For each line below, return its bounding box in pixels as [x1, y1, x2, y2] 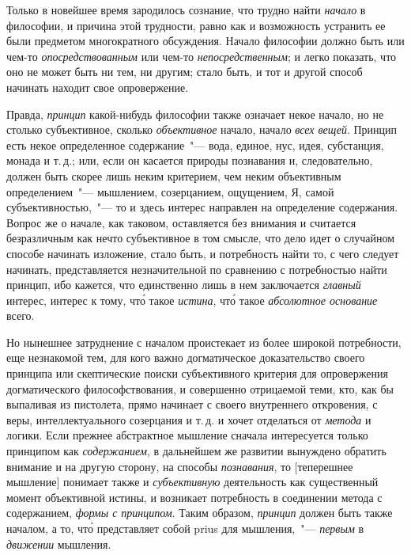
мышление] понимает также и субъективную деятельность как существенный [6, 473, 379, 490]
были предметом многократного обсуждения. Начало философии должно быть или [6, 32, 405, 49]
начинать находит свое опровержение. [6, 78, 189, 95]
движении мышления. [6, 535, 111, 552]
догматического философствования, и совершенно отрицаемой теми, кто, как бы [6, 380, 394, 397]
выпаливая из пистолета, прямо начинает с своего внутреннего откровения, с [6, 396, 378, 412]
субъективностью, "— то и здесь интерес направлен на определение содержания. [6, 199, 398, 215]
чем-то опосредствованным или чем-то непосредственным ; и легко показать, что [6, 48, 397, 64]
